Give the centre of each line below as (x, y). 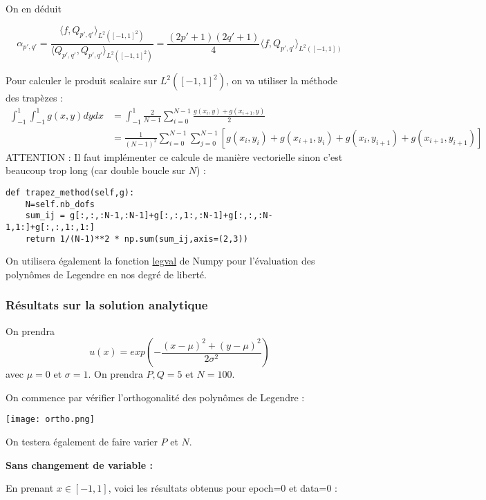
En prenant (30, 488)
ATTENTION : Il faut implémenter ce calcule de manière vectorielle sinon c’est (174, 156)
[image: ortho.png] (50, 420)
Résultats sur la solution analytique (107, 305)
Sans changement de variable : (79, 464)
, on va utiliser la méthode (282, 80)
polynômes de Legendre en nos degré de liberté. (106, 274)
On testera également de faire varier (82, 442)
